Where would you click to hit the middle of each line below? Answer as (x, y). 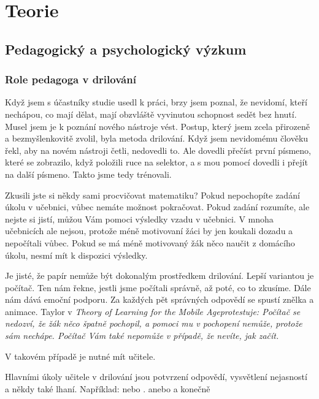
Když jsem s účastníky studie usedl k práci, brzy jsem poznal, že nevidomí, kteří (156, 102)
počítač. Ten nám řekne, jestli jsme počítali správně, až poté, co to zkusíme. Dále (158, 287)
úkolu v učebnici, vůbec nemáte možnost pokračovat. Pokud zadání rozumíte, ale (157, 207)
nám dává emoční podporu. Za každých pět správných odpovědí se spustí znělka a (159, 299)
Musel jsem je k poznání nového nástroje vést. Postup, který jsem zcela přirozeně (157, 126)
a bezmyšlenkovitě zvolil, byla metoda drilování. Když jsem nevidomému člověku (157, 138)
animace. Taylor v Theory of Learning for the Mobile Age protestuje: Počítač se (153, 311)
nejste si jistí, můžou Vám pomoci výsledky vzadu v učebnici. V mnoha (139, 218)
